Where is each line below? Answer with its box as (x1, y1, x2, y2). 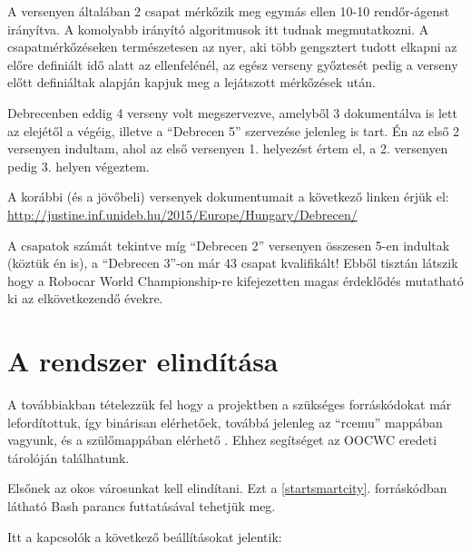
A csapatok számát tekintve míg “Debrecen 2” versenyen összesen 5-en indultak (7, 235, 450, 254)
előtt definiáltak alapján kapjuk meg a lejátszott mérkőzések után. (7, 73, 376, 92)
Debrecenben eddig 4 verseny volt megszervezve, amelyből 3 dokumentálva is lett (7, 103, 457, 122)
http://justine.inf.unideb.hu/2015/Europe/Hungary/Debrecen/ (7, 204, 358, 223)
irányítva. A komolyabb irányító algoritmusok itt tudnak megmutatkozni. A (7, 19, 429, 38)
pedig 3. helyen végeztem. (7, 156, 150, 175)
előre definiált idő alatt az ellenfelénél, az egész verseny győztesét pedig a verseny (7, 54, 458, 74)
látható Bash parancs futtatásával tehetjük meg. (7, 497, 276, 515)
